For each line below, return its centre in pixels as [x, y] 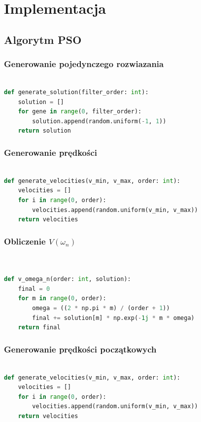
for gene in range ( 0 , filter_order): [80, 112]
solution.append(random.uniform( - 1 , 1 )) [99, 121]
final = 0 [34, 289]
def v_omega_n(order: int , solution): [67, 279]
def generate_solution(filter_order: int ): [76, 92]
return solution [45, 131]
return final [39, 328]
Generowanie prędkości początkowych [80, 349]
